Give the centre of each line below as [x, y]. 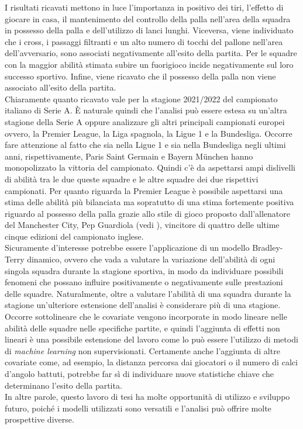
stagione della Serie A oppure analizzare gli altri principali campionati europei [145, 121]
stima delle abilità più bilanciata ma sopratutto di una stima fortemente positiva [149, 202]
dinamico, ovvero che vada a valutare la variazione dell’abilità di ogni [151, 259]
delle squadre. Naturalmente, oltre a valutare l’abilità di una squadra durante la [148, 293]
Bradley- [268, 248]
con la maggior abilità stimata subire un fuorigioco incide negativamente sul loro [149, 64]
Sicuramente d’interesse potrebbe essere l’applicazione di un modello [127, 248]
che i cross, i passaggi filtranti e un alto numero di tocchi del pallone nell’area [144, 41]
